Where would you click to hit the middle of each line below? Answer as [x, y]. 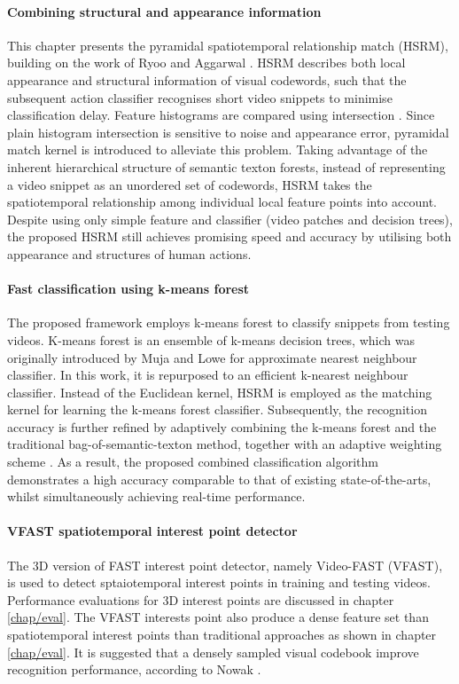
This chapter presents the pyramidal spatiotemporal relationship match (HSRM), [228, 45]
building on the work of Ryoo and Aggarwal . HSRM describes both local [206, 63]
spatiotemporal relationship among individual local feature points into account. [222, 202]
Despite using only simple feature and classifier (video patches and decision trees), [230, 219]
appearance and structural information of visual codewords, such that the [207, 79]
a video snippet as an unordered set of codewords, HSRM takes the [190, 184]
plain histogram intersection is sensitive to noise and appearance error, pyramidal [228, 132]
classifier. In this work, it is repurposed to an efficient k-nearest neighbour [208, 375]
